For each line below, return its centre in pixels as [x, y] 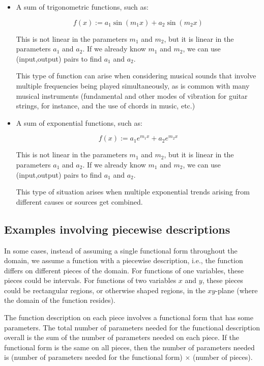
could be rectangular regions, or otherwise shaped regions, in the [105, 290]
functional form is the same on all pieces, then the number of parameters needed [129, 347]
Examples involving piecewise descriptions [117, 229]
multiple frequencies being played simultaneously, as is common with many [133, 85]
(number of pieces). [223, 357]
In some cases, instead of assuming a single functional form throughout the [121, 250]
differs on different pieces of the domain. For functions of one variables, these [124, 270]
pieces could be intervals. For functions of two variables [90, 280]
